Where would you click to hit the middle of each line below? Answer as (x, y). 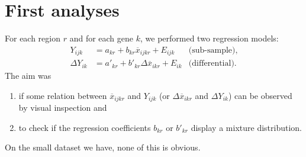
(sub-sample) (212, 50)
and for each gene (102, 38)
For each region (33, 38)
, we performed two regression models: (210, 38)
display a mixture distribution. (246, 127)
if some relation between (63, 95)
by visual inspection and (63, 108)
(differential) (211, 64)
